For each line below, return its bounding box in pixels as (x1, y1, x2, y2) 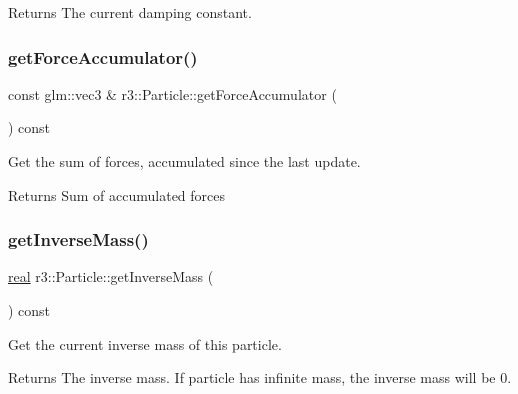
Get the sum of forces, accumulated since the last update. (8, 151, 361, 171)
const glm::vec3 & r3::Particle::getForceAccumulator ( (8, 83, 337, 104)
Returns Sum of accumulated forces (8, 184, 226, 205)
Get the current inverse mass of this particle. (8, 333, 282, 354)
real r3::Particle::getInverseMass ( (8, 266, 214, 287)
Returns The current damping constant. (8, 2, 252, 22)
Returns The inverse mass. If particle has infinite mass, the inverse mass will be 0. (8, 367, 512, 388)
